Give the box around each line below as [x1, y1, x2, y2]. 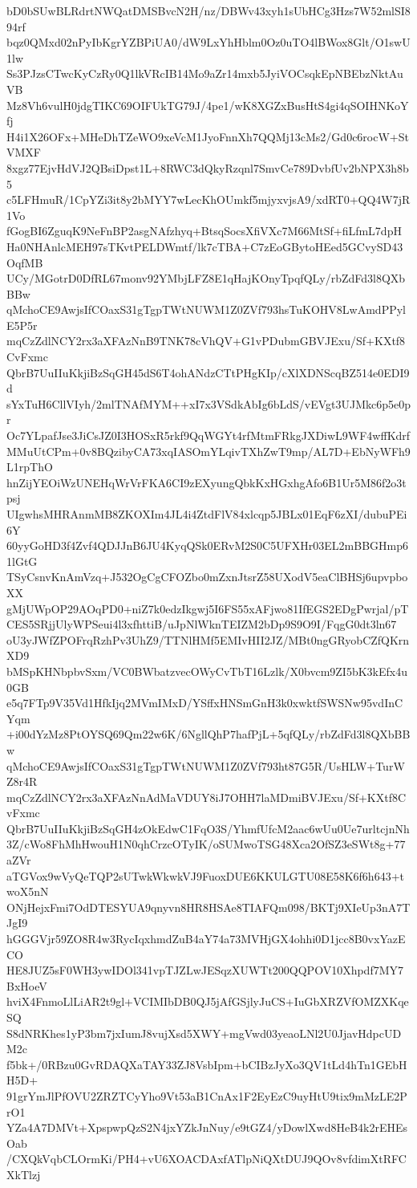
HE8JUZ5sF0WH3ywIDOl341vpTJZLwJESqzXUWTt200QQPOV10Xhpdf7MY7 [6, 962, 404, 978]
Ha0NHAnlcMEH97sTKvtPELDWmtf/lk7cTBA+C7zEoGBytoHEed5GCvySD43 [6, 238, 403, 254]
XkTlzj [6, 1166, 41, 1182]
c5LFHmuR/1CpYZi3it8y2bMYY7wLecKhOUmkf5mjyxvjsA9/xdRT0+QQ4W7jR [6, 191, 411, 208]
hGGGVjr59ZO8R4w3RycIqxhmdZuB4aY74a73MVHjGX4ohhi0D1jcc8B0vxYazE [6, 930, 406, 947]
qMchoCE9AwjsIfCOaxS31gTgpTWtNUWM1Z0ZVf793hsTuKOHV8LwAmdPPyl [6, 301, 407, 318]
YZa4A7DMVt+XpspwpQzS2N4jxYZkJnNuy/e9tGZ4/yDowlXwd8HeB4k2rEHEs [6, 1119, 408, 1136]
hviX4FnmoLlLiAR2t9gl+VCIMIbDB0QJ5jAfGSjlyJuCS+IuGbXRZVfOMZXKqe [6, 993, 409, 1010]
